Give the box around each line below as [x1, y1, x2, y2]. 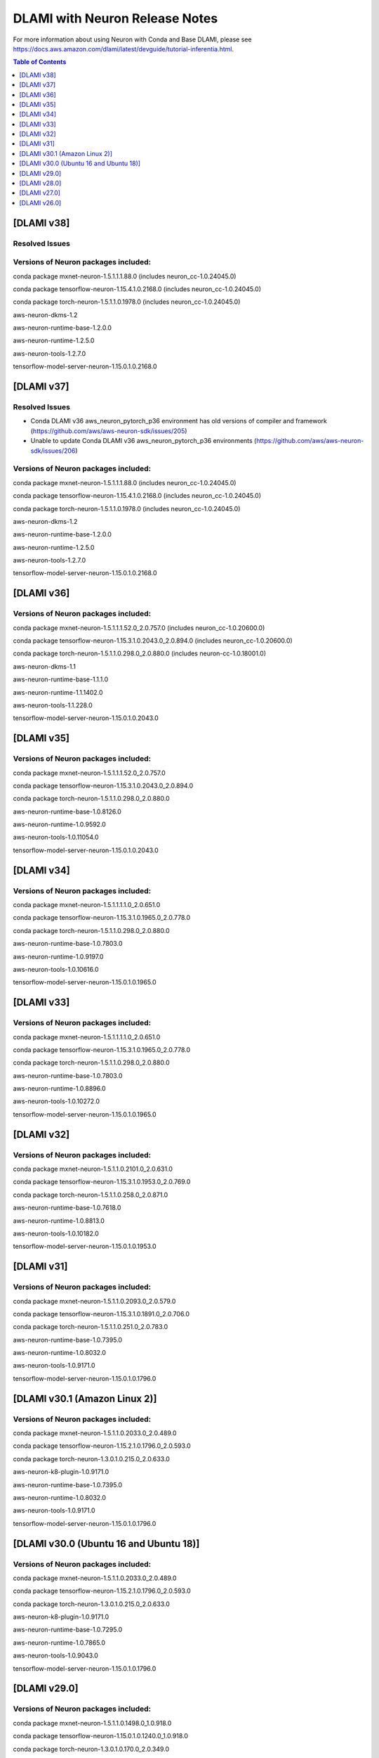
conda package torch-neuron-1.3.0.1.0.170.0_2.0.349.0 [13, 1745, 170, 1753]
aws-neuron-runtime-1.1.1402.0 [13, 688, 103, 696]
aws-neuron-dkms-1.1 [13, 662, 77, 671]
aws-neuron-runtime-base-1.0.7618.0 [13, 1203, 121, 1212]
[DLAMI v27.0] [19, 188, 61, 197]
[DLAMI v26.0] [19, 198, 62, 207]
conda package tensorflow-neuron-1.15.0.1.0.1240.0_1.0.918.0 [13, 1732, 189, 1740]
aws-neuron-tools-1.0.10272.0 [13, 1097, 100, 1105]
